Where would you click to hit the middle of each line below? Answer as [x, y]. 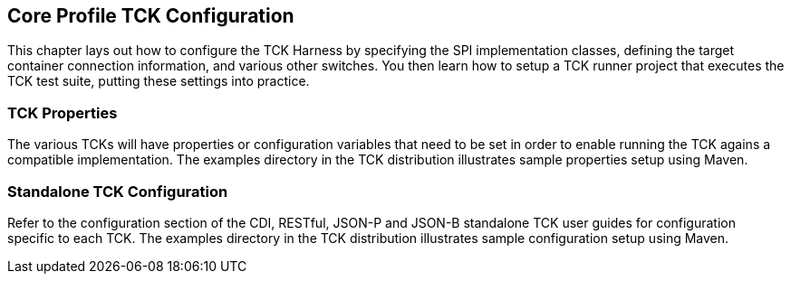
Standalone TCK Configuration [118, 191]
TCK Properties [63, 112]
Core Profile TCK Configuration [151, 16]
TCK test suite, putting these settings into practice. [159, 81]
